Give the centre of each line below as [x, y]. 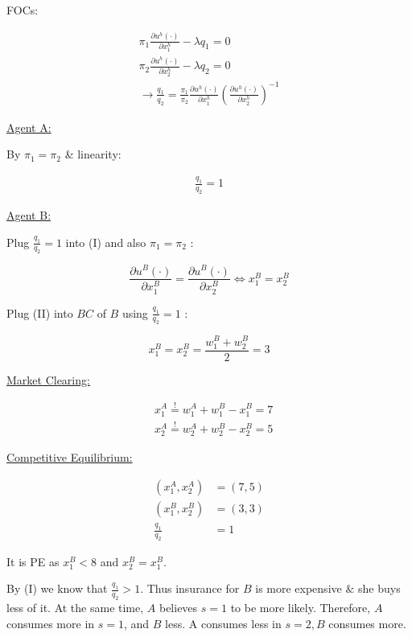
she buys [379, 588]
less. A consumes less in [223, 623]
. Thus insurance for [190, 588]
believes [178, 608]
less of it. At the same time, [75, 608]
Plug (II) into [40, 312]
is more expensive [299, 588]
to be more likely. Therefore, [301, 608]
